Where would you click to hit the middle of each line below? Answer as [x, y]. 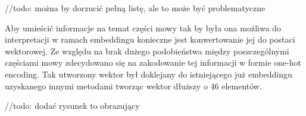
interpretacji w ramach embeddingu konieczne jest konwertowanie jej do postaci [150, 39]
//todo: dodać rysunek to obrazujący [72, 106]
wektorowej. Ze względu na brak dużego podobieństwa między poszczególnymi [147, 51]
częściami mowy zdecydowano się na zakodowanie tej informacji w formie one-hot [153, 62]
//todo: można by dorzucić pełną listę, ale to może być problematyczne [135, 8]
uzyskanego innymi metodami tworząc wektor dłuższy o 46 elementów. [133, 86]
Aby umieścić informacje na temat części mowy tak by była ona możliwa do [143, 28]
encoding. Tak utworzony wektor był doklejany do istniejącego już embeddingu [149, 74]
